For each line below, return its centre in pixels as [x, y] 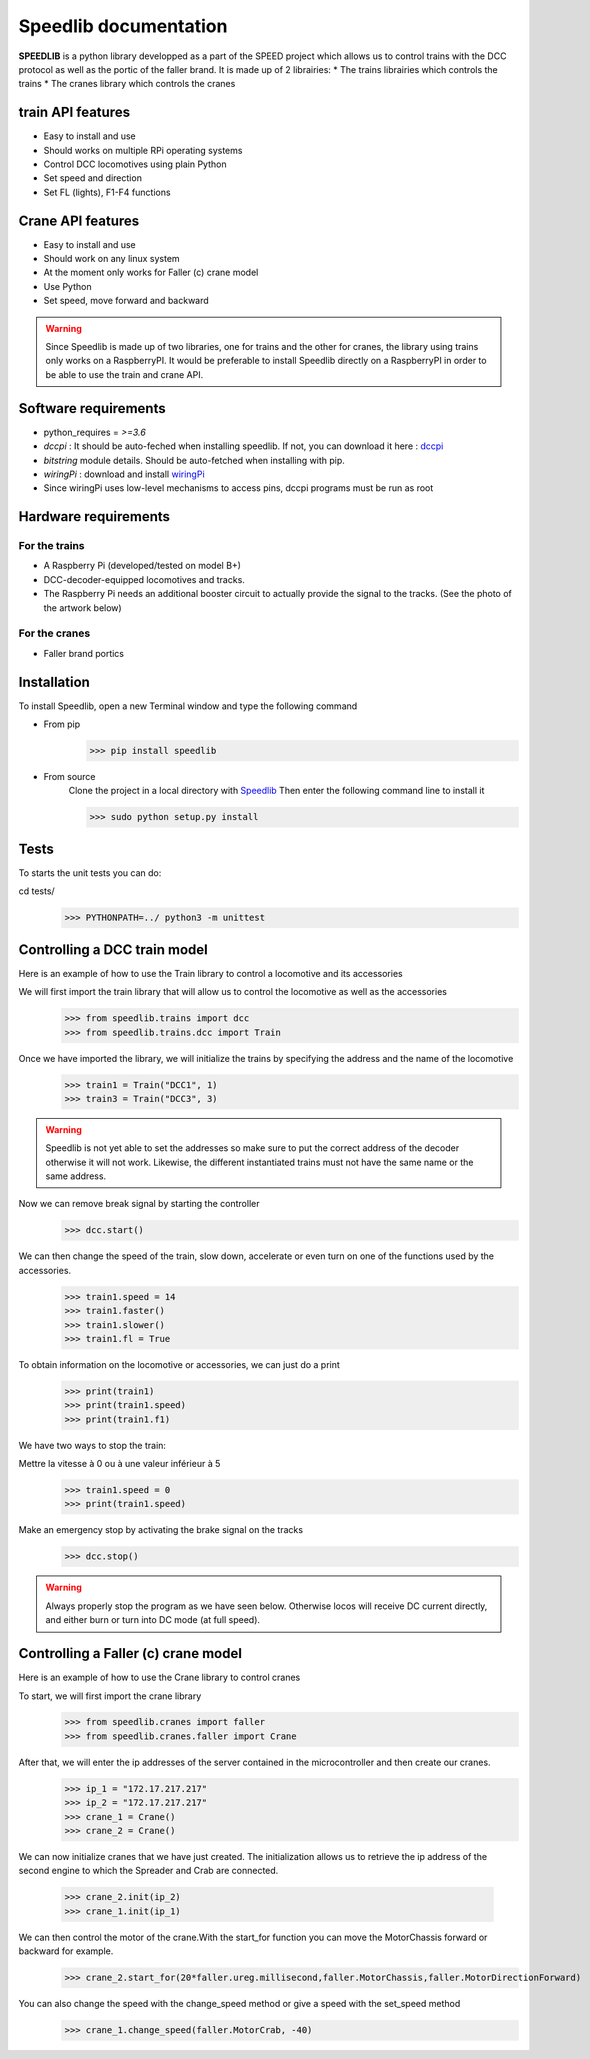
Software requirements [92, 408]
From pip [62, 724]
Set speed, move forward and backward [126, 301]
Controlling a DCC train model [113, 949]
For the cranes [54, 633]
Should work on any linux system [111, 259]
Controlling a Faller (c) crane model [130, 1653]
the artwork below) [82, 607]
